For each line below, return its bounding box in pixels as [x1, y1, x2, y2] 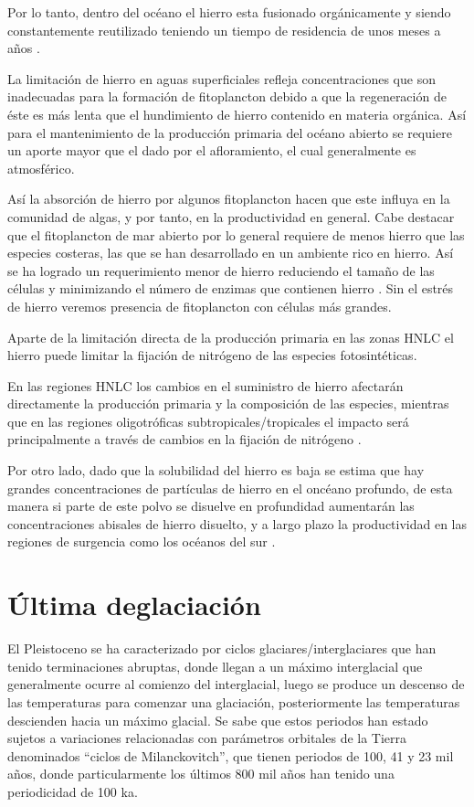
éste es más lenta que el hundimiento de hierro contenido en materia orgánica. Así [7, 104, 467, 123]
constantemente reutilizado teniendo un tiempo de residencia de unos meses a [7, 20, 441, 39]
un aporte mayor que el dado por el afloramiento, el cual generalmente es [7, 141, 416, 160]
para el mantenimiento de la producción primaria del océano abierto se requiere [7, 122, 452, 142]
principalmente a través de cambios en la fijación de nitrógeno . [7, 430, 362, 449]
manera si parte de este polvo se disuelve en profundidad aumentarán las [7, 496, 415, 515]
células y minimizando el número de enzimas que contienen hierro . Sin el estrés [7, 279, 454, 298]
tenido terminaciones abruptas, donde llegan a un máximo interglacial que [7, 656, 423, 675]
